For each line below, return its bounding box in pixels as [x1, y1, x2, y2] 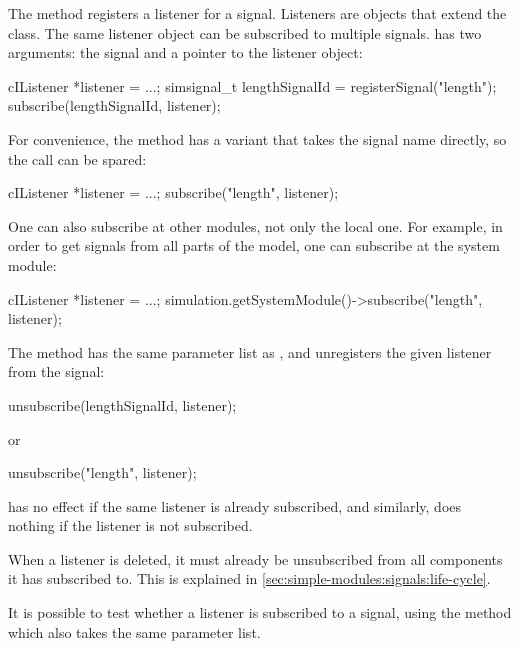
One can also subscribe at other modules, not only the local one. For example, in [8, 215, 503, 236]
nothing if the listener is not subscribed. [8, 515, 253, 536]
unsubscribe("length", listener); [8, 462, 197, 483]
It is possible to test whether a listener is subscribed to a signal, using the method [8, 602, 512, 623]
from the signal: [8, 361, 105, 382]
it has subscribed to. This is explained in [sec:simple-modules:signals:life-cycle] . [8, 568, 491, 589]
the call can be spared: [8, 148, 147, 169]
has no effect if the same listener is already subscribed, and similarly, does [8, 495, 462, 516]
